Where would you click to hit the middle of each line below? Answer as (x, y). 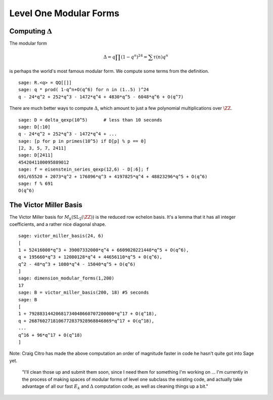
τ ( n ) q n (161, 57)
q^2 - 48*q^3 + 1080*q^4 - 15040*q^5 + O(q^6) (77, 264)
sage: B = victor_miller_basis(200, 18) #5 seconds (84, 293)
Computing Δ (31, 31)
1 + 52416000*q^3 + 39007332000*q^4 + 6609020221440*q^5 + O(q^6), (104, 250)
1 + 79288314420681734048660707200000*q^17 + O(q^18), (88, 314)
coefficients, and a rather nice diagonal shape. (58, 224)
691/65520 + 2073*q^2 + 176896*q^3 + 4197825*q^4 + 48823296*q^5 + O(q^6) (113, 176)
